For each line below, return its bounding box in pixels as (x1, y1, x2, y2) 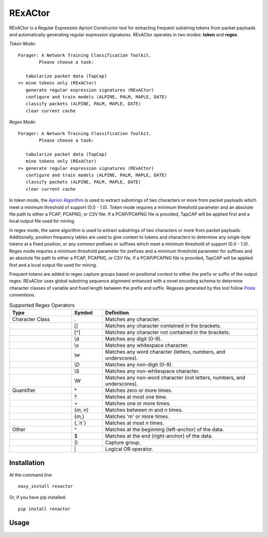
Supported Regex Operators (9, 302, 75, 308)
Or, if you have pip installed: (9, 494, 67, 500)
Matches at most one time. (105, 393, 168, 400)
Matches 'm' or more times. (105, 413, 170, 420)
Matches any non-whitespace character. (105, 368, 200, 375)
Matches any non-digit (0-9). (105, 361, 173, 368)
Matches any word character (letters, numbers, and (105, 348, 225, 355)
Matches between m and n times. (105, 406, 183, 413)
